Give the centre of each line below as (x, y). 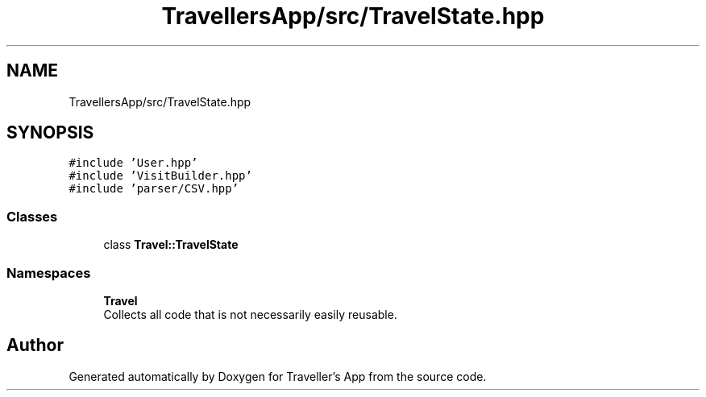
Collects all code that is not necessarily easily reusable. (250, 314)
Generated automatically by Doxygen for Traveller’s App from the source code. (278, 376)
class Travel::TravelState (171, 245)
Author (35, 345)
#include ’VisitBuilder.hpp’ (160, 176)
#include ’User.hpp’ (133, 163)
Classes (32, 216)
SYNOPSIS (50, 133)
